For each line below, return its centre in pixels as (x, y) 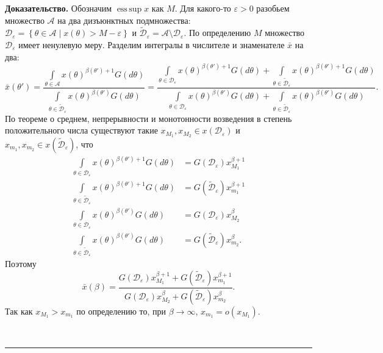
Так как (19, 311)
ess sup (129, 9)
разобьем (273, 8)
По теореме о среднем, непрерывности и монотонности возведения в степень (149, 118)
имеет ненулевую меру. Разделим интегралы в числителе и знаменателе (152, 45)
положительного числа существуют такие (81, 130)
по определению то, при (121, 311)
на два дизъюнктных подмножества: (124, 20)
